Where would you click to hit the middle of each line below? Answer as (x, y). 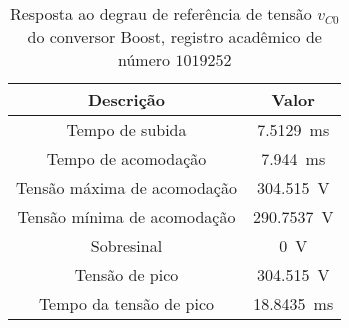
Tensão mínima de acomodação (126, 216)
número (144, 59)
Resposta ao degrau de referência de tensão (160, 13)
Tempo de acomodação (126, 158)
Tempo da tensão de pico (126, 303)
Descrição (126, 99)
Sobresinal (126, 245)
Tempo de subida (126, 129)
